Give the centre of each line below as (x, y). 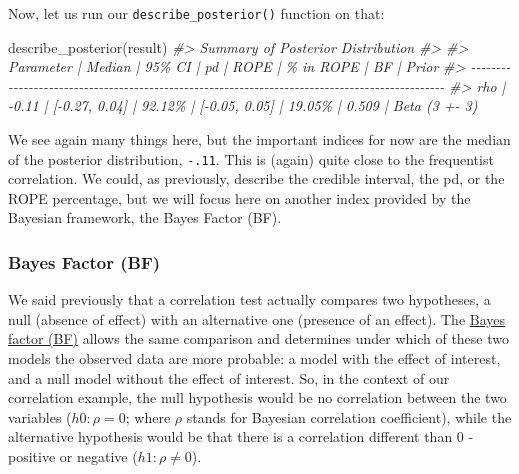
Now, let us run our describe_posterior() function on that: (196, 13)
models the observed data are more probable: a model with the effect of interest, (254, 358)
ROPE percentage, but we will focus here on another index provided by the (239, 197)
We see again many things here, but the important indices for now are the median (259, 139)
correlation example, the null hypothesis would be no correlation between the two (257, 397)
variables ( (40, 416)
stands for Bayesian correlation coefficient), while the (349, 416)
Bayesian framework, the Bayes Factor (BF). (145, 217)
